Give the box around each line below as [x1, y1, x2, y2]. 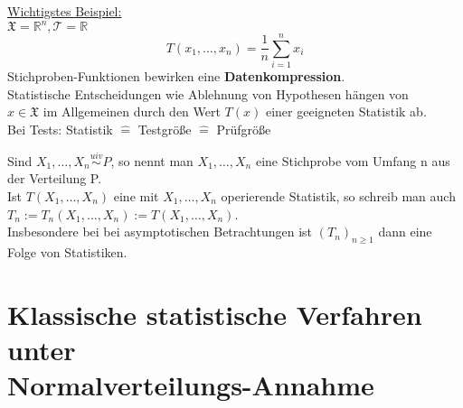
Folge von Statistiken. [7, 242, 128, 261]
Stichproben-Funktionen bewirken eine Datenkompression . [7, 67, 345, 86]
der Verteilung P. [7, 169, 102, 188]
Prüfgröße [216, 120, 271, 138]
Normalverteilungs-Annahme [7, 366, 374, 403]
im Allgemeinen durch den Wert [43, 102, 221, 121]
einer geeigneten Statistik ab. [265, 102, 427, 121]
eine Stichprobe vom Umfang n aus [255, 151, 450, 170]
